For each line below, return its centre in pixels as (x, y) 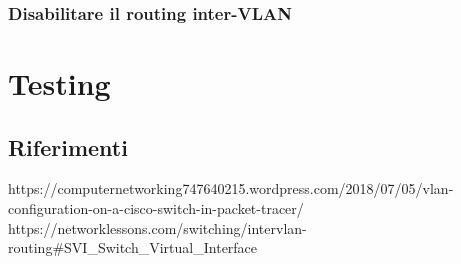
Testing (59, 83)
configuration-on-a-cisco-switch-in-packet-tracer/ (156, 208)
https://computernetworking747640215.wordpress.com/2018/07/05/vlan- (231, 188)
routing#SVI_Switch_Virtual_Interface (133, 247)
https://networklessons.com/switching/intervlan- (157, 227)
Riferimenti (68, 146)
